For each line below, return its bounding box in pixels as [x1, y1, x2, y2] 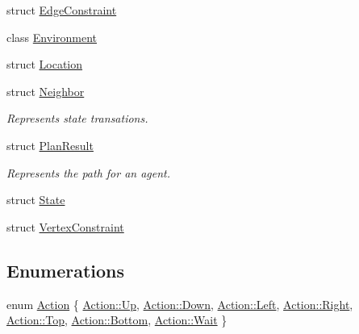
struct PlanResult [6, 136, 94, 153]
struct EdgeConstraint [6, 2, 117, 18]
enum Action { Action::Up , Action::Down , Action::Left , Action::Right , [6, 295, 353, 312]
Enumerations [6, 257, 125, 282]
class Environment [6, 28, 98, 45]
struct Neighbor [6, 82, 85, 99]
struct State [6, 191, 65, 208]
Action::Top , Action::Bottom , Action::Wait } [6, 311, 228, 328]
